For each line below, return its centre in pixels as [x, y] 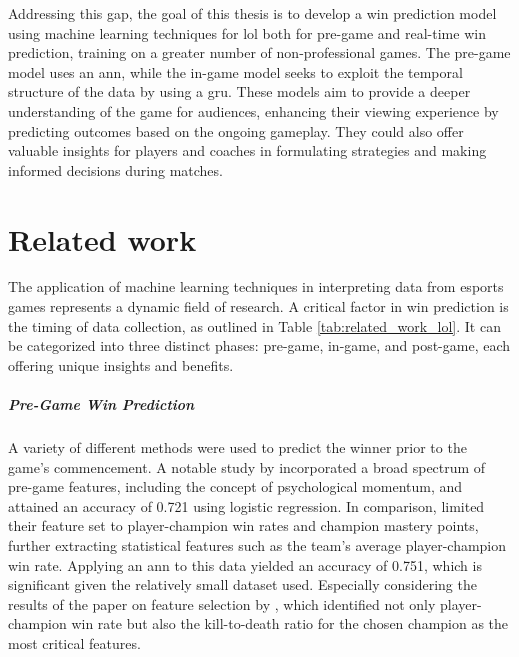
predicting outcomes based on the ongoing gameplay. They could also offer [236, 130]
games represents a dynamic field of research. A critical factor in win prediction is [258, 306]
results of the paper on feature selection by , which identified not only [222, 603]
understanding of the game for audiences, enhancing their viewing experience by [253, 110]
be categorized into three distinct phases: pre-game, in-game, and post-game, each [259, 345]
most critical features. [74, 642]
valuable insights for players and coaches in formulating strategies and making [247, 150]
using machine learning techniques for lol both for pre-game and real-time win [247, 32]
